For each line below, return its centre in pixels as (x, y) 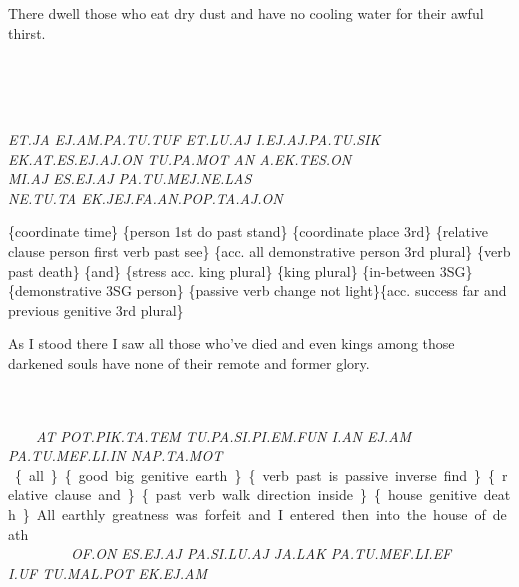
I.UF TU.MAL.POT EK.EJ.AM (107, 572)
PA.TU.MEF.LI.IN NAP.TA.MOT (115, 455)
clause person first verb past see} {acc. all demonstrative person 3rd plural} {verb (259, 250)
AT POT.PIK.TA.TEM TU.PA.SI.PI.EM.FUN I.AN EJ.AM (224, 435)
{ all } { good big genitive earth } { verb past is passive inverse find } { (255, 474)
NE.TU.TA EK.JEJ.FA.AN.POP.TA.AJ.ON (145, 197)
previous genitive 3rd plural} (96, 309)
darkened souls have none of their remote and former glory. (189, 362)
